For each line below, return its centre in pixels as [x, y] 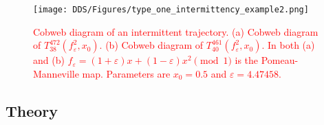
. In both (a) [288, 45]
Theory [32, 110]
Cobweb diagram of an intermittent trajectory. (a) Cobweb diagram [176, 31]
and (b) [49, 60]
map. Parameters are [126, 73]
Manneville [56, 73]
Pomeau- [280, 60]
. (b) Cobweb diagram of [151, 45]
